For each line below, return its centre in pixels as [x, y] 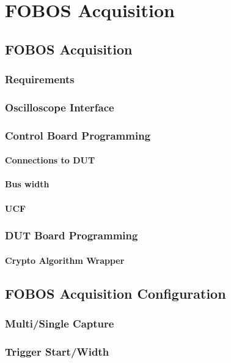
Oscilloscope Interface [60, 107]
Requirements [40, 79]
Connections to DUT [50, 160]
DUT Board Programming [71, 235]
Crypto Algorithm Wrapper [65, 260]
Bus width [27, 184]
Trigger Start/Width [57, 351]
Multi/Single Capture [60, 323]
